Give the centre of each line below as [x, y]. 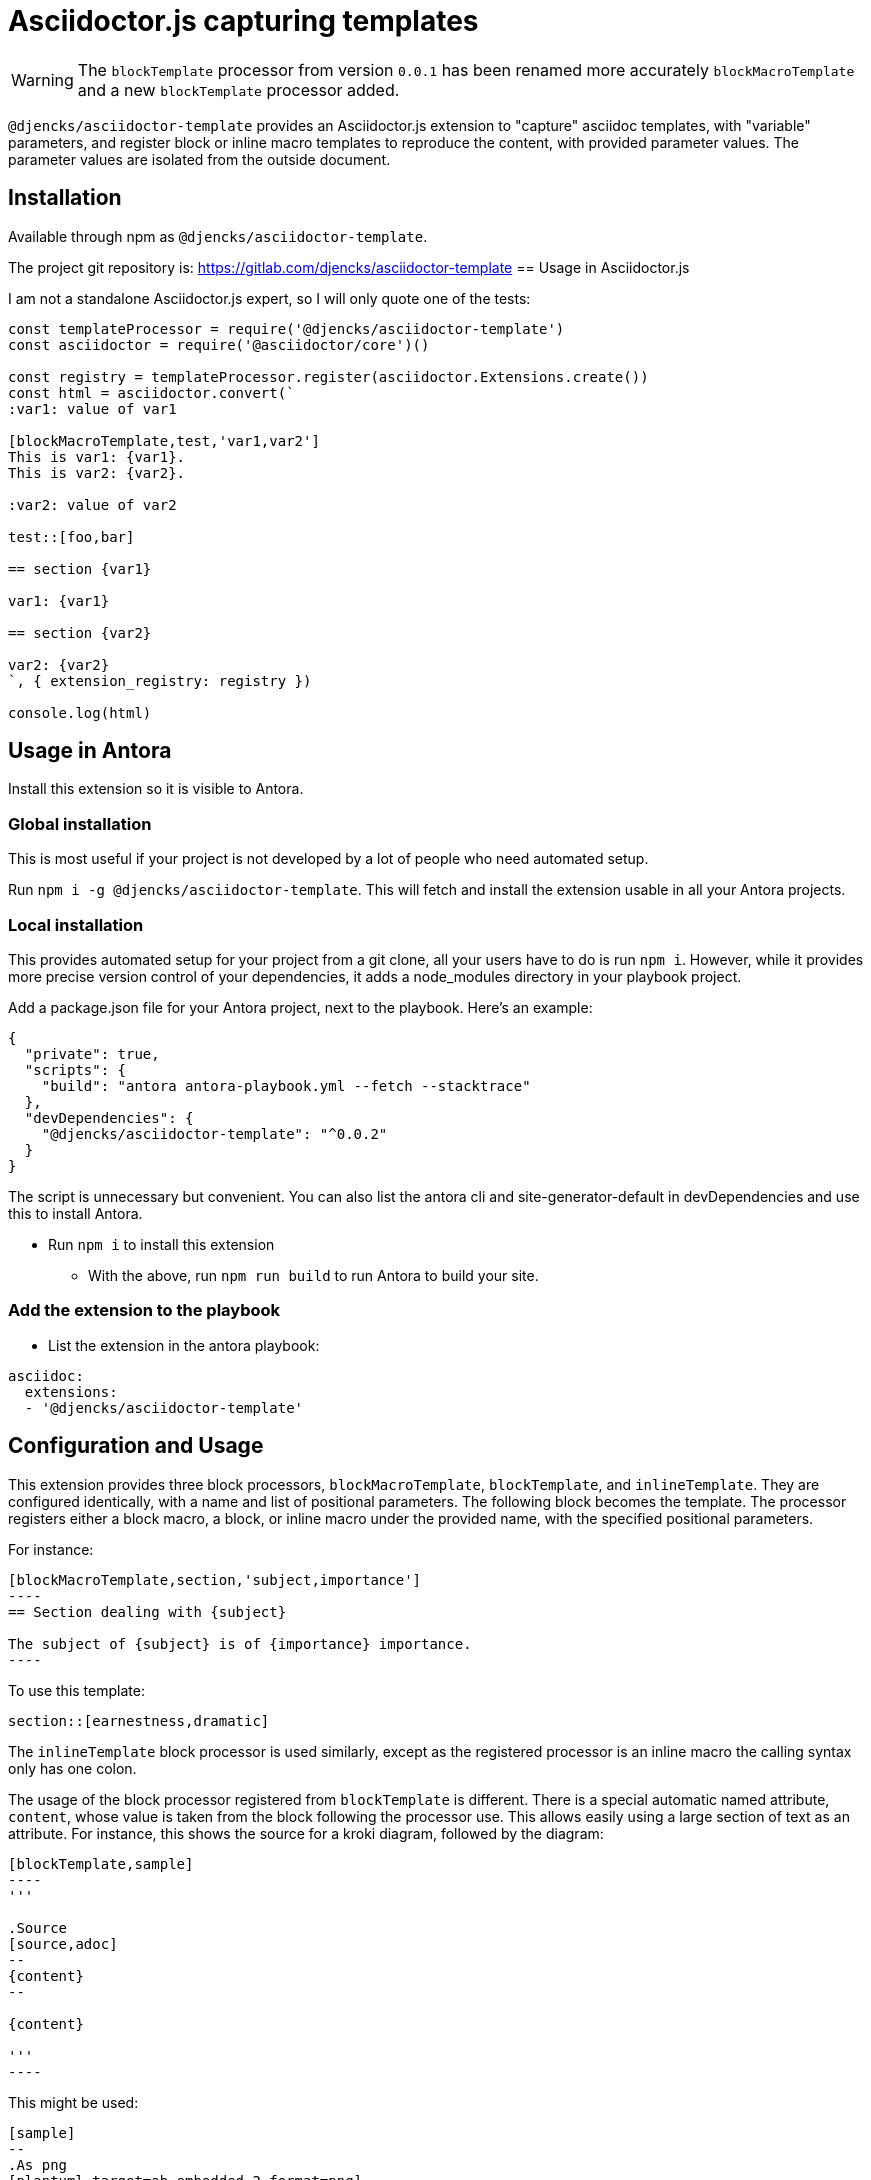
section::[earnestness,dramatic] [139, 1720]
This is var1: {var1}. [97, 456]
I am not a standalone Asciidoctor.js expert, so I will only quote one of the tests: [269, 298]
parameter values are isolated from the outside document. [199, 159]
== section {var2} [80, 632]
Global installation [80, 823]
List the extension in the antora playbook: [184, 1345]
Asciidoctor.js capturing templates [243, 21]
